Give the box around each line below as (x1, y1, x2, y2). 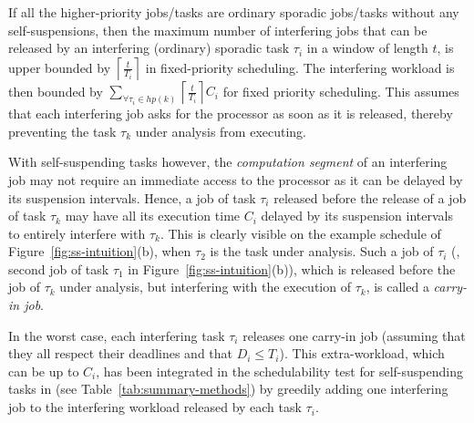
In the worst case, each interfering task (8, 325, 225, 345)
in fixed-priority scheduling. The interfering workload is (145, 57, 455, 77)
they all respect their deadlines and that (8, 344, 233, 363)
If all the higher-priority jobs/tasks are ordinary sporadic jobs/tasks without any (8, 3, 459, 21)
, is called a (366, 277, 429, 296)
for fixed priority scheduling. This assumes (222, 81, 459, 100)
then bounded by (8, 81, 103, 100)
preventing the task (8, 121, 117, 140)
